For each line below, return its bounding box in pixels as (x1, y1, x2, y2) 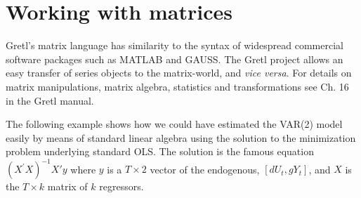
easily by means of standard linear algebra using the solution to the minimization (6, 130, 356, 145)
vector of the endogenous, (150, 161, 260, 176)
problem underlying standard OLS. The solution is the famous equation (6, 144, 314, 159)
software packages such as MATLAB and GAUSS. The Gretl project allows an (6, 51, 343, 66)
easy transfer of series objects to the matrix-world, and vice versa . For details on (6, 65, 352, 80)
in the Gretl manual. (6, 93, 94, 107)
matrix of (47, 179, 88, 194)
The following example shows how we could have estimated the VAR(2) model (6, 117, 343, 131)
